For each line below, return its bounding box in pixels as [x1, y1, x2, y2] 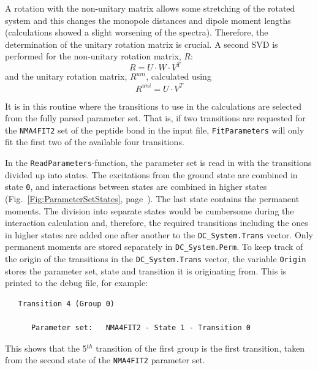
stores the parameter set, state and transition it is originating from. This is [5, 264, 287, 277]
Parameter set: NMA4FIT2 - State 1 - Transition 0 [31, 323, 251, 333]
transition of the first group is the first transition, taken [96, 341, 305, 354]
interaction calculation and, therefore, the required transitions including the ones [5, 216, 308, 229]
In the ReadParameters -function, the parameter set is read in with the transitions [5, 156, 312, 168]
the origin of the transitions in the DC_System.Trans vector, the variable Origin [5, 252, 306, 265]
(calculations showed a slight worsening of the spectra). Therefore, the [5, 26, 268, 39]
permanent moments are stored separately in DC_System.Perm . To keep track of [5, 240, 303, 253]
